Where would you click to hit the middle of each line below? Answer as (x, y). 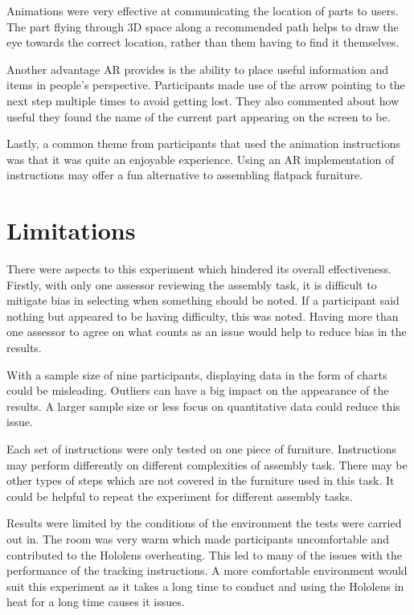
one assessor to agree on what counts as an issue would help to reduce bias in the (207, 332)
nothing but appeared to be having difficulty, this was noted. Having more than (203, 316)
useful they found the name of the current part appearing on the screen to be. (199, 116)
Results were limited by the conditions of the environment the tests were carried (204, 523)
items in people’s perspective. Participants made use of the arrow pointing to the (206, 85)
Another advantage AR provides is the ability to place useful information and (198, 69)
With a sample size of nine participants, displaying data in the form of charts (197, 374)
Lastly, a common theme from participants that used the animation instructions (203, 143)
